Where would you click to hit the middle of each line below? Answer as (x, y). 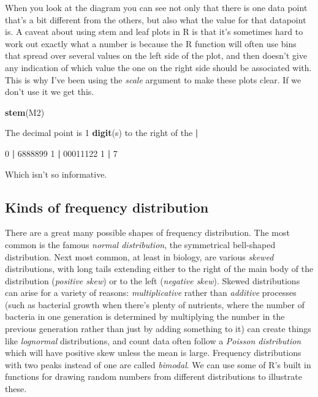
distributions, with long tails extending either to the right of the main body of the (159, 269)
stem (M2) (25, 112)
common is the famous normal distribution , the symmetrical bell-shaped (140, 244)
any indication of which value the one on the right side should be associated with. (158, 67)
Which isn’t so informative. (56, 174)
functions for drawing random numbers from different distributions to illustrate (153, 376)
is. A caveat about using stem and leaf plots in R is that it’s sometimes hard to (154, 32)
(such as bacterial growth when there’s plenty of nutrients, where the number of (155, 304)
